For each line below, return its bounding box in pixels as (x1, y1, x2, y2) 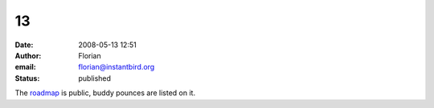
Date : (14, 40, 34, 50)
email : (14, 62, 36, 72)
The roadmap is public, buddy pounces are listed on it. (14, 88, 196, 98)
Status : (14, 73, 40, 83)
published (78, 73, 112, 83)
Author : (14, 50, 42, 60)
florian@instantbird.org (78, 62, 155, 72)
